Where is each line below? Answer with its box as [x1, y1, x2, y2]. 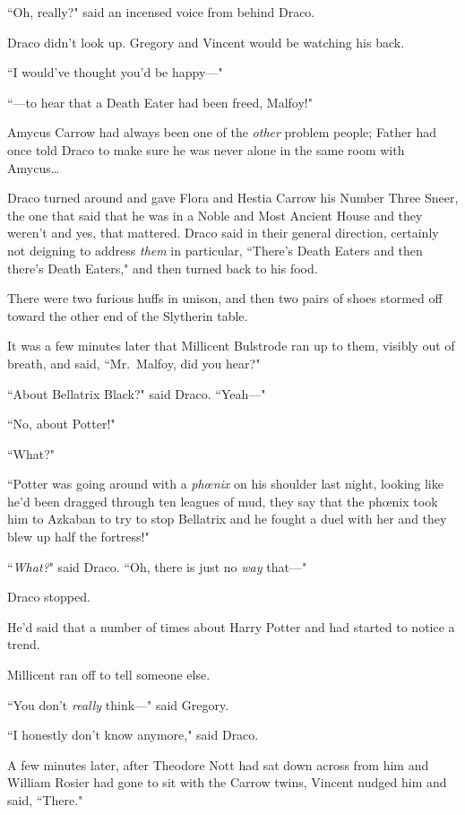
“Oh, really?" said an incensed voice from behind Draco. [7, 3, 315, 21]
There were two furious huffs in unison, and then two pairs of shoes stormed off [7, 289, 443, 308]
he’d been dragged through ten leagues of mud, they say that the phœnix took [7, 491, 438, 510]
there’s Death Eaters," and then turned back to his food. [7, 258, 318, 277]
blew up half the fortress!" [7, 527, 150, 546]
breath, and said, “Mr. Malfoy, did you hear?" [7, 353, 261, 372]
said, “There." [7, 791, 83, 809]
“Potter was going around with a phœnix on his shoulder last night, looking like [7, 474, 443, 493]
